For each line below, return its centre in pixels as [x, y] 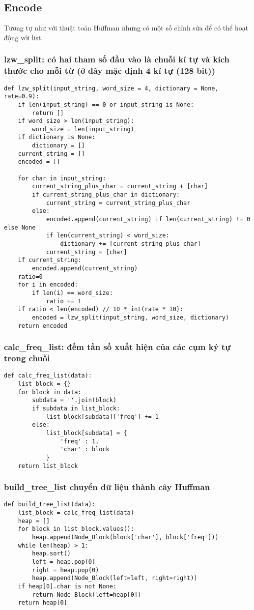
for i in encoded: [48, 285]
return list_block [48, 466]
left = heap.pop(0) [64, 562]
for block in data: [50, 392]
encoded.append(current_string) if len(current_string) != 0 [148, 219]
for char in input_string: [62, 178]
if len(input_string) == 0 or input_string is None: [106, 104]
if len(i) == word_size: [72, 293]
